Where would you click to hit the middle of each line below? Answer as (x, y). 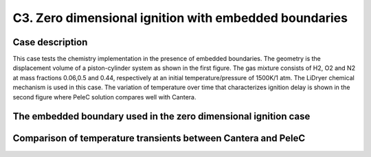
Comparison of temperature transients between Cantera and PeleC (159, 138)
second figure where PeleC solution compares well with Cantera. (104, 97)
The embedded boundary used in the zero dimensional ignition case (161, 117)
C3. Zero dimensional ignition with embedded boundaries (180, 18)
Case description (50, 42)
